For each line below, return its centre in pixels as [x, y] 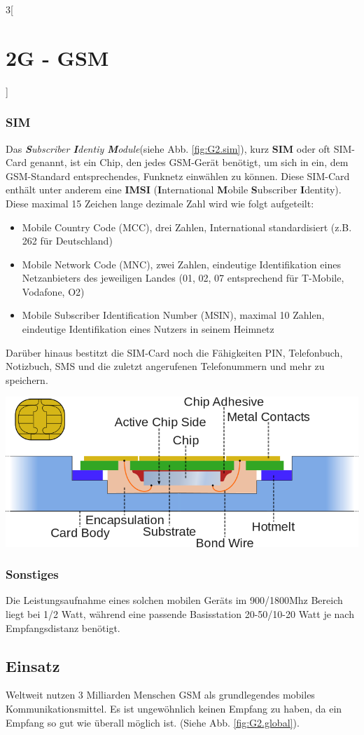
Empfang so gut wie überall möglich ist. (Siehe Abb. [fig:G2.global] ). [153, 722]
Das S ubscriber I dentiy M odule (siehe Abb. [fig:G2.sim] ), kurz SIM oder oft [168, 148]
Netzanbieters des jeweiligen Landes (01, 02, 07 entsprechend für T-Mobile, [183, 278]
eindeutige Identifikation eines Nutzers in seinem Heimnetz [148, 329]
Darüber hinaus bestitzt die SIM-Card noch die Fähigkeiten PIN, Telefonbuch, [174, 352]
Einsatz [33, 665]
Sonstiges [32, 574]
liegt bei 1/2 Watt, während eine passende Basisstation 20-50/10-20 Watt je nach [180, 614]
